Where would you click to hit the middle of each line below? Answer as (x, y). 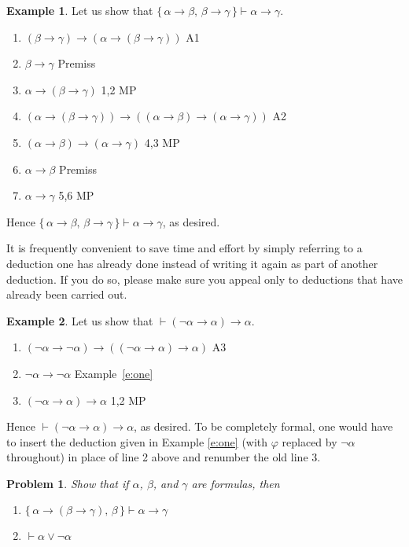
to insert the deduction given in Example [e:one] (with (137, 441)
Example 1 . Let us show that (80, 10)
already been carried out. (67, 294)
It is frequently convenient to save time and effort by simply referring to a (184, 248)
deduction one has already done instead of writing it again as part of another (192, 263)
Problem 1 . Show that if (68, 483)
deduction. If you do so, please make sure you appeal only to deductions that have (204, 279)
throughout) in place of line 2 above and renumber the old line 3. (164, 457)
